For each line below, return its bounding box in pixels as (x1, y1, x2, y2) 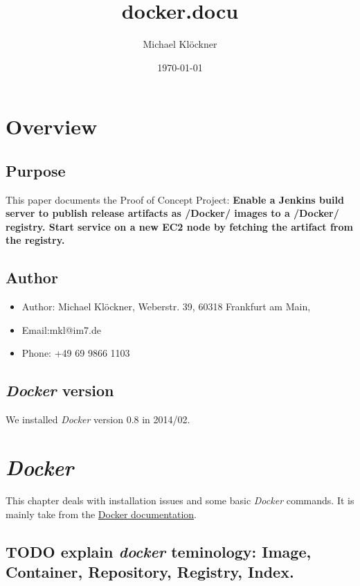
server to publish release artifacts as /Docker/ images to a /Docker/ (6, 206, 339, 220)
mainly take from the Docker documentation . (6, 506, 197, 521)
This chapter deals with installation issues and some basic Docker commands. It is (6, 492, 354, 507)
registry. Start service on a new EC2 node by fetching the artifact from (6, 219, 353, 233)
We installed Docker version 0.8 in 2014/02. (6, 412, 190, 427)
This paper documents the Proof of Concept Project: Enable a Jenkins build (6, 192, 344, 206)
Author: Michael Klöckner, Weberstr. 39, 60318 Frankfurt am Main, (21, 299, 311, 314)
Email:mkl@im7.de (21, 322, 101, 337)
